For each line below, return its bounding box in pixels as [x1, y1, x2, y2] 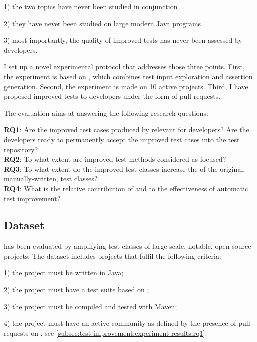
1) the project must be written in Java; [4, 267, 124, 278]
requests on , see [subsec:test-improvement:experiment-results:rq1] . [4, 327, 207, 338]
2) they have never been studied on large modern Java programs [4, 18, 201, 28]
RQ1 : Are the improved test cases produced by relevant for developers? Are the [4, 124, 249, 135]
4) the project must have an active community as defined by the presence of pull [4, 318, 250, 328]
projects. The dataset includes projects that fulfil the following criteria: [4, 250, 221, 261]
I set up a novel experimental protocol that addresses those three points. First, [4, 61, 245, 72]
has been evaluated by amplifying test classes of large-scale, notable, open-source [4, 241, 251, 251]
